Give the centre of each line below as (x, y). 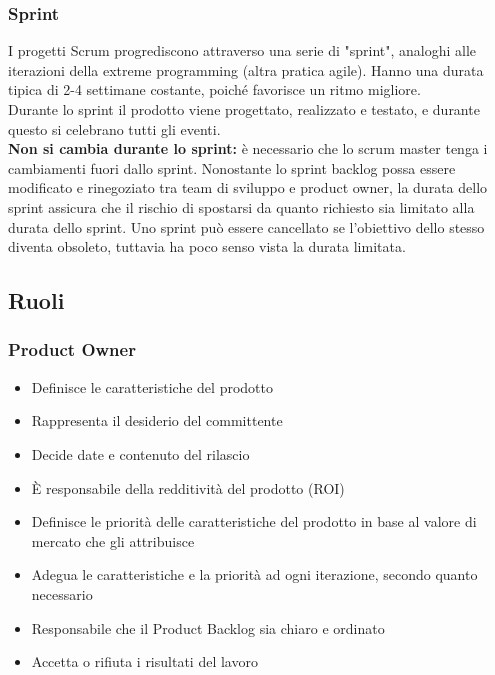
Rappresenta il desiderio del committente (157, 420)
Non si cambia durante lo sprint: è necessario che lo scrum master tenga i (248, 148)
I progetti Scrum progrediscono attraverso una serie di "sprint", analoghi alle (242, 50)
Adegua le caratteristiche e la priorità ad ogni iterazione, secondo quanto (254, 574)
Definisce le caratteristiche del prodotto (152, 386)
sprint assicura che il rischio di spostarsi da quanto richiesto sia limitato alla (241, 206)
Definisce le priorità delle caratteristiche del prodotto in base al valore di (254, 521)
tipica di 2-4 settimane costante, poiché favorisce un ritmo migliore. (214, 89)
